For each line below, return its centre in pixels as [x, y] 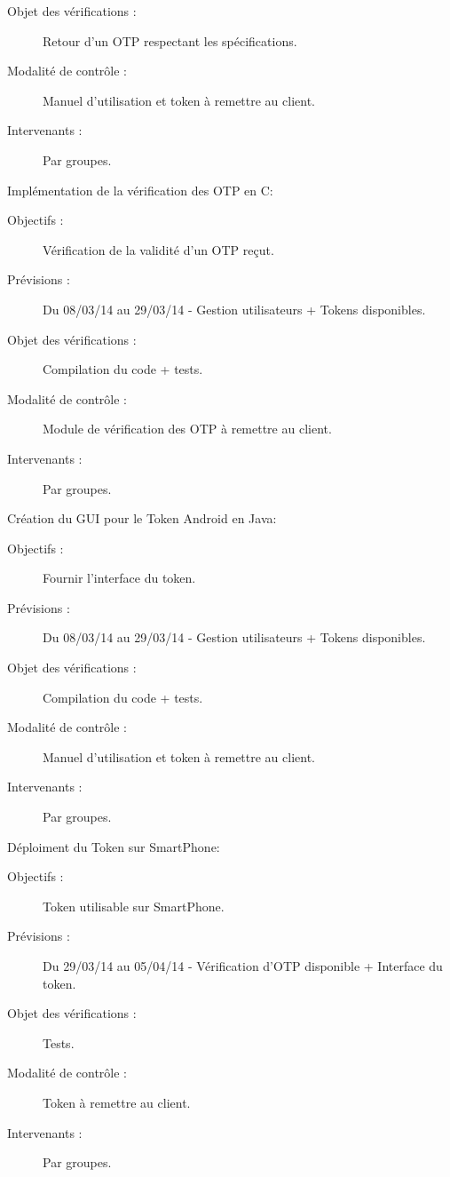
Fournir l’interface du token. [119, 578]
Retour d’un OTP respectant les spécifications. [170, 40]
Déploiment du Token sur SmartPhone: [114, 846]
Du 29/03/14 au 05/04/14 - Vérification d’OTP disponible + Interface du [243, 966]
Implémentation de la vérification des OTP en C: [140, 190]
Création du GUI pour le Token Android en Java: [142, 518]
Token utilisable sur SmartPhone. [134, 906]
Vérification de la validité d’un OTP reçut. [158, 249]
